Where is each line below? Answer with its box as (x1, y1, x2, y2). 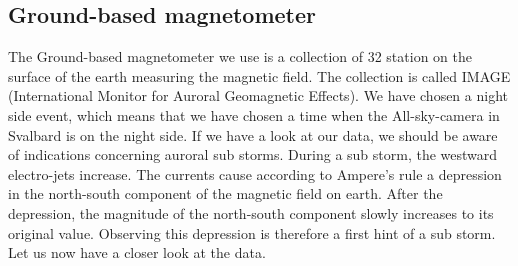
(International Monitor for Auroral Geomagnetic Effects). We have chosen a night (8, 85, 508, 106)
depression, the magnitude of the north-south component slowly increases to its (8, 202, 494, 223)
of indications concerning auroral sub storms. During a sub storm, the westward (8, 144, 498, 165)
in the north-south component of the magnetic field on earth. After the (8, 183, 443, 204)
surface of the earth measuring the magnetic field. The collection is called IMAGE (8, 65, 511, 86)
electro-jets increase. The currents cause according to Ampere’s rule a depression (8, 163, 502, 184)
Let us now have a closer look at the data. (8, 242, 266, 263)
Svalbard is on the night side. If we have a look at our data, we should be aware (8, 124, 498, 145)
